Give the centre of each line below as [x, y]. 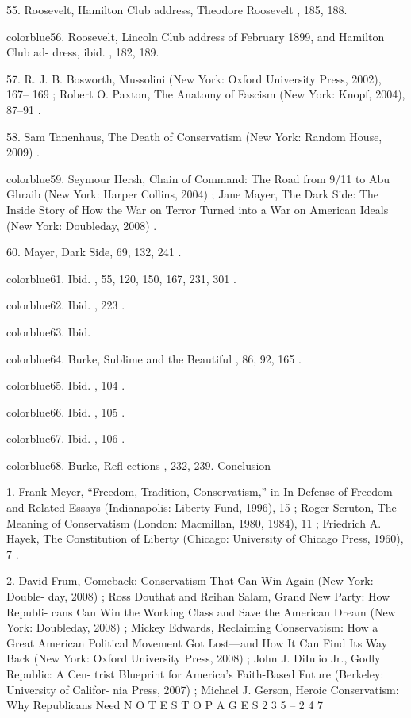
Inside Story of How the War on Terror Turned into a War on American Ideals [198, 209]
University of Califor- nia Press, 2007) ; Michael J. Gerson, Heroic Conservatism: [203, 689]
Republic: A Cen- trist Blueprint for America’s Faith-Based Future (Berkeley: [195, 674]
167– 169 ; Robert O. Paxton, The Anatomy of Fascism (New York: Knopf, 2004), [206, 94]
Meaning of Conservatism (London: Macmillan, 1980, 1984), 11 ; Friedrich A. [194, 522]
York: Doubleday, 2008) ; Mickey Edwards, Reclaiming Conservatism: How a [192, 627]
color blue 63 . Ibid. [49, 331]
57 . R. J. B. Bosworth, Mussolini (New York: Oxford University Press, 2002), [194, 78]
